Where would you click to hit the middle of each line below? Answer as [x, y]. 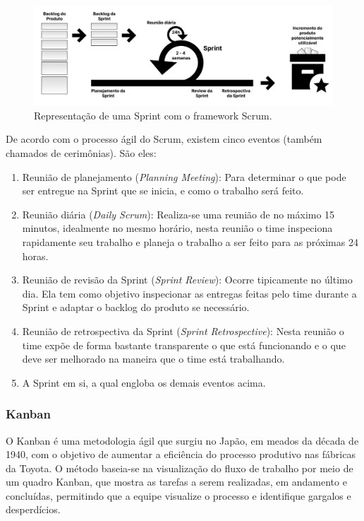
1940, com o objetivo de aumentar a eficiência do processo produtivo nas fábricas [181, 454]
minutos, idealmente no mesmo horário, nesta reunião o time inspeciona [177, 228]
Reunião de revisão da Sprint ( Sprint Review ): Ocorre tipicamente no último [187, 280]
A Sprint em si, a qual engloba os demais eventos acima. [144, 382]
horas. [35, 256]
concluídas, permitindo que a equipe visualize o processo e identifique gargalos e [178, 495]
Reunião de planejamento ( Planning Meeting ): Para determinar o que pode [184, 176]
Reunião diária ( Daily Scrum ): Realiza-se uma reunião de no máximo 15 [178, 214]
